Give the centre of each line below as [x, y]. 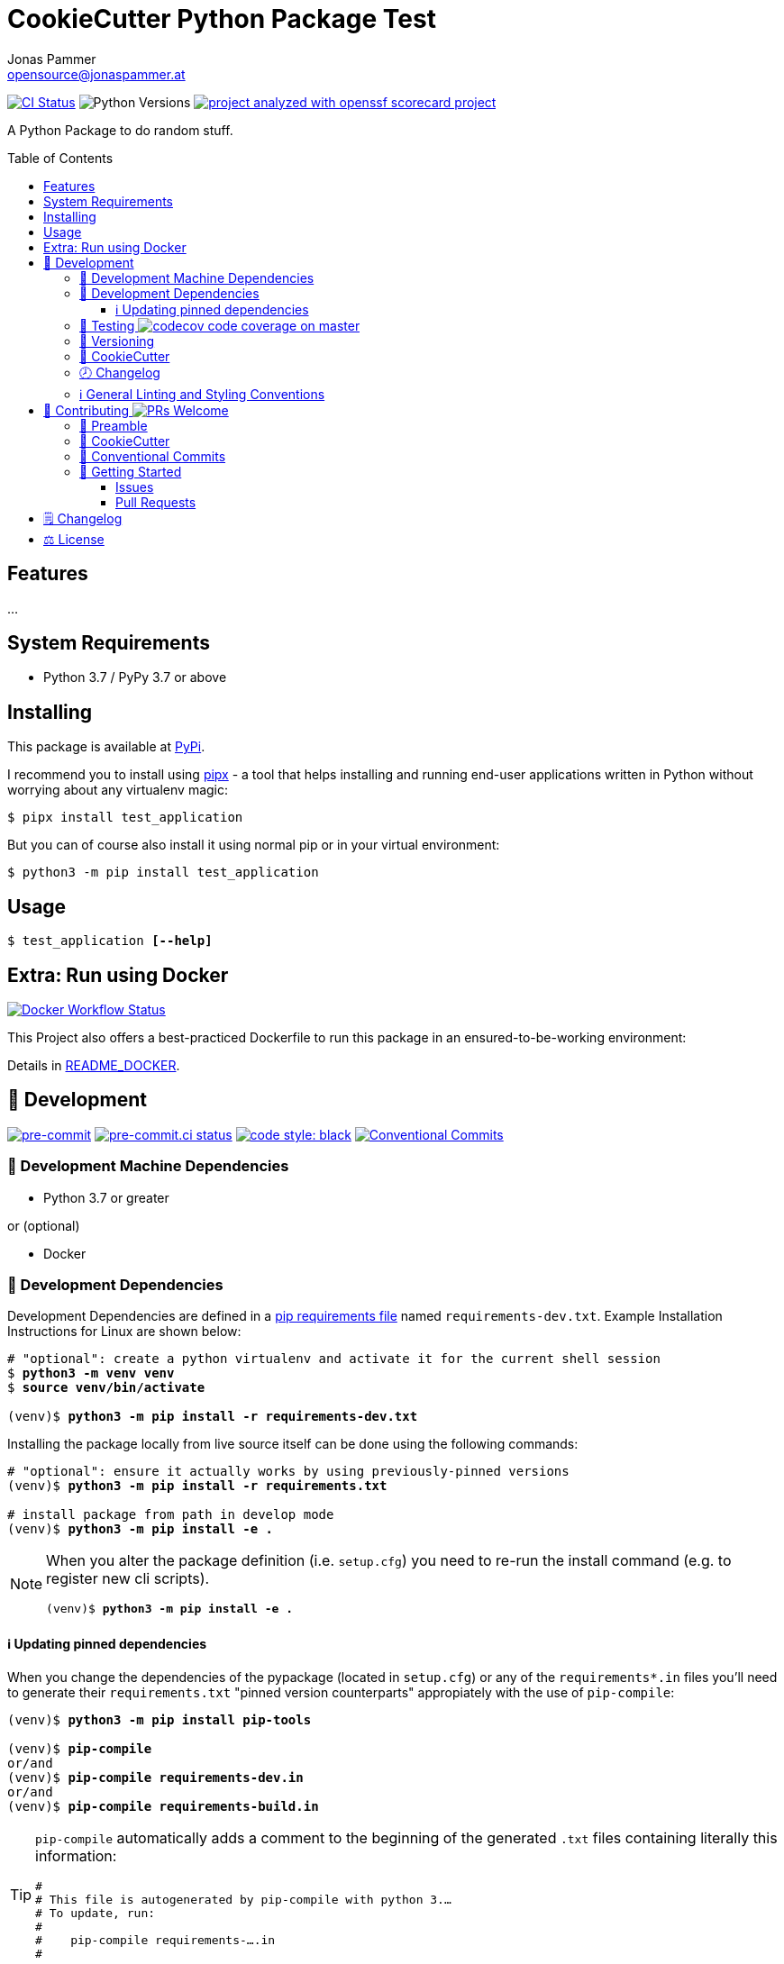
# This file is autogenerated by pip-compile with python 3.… [243, 1899]
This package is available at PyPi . [106, 747]
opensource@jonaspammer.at [96, 74]
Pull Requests [156, 502]
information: [76, 1855]
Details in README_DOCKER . [94, 1065]
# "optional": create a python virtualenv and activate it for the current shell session [334, 1359]
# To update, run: [96, 1913]
